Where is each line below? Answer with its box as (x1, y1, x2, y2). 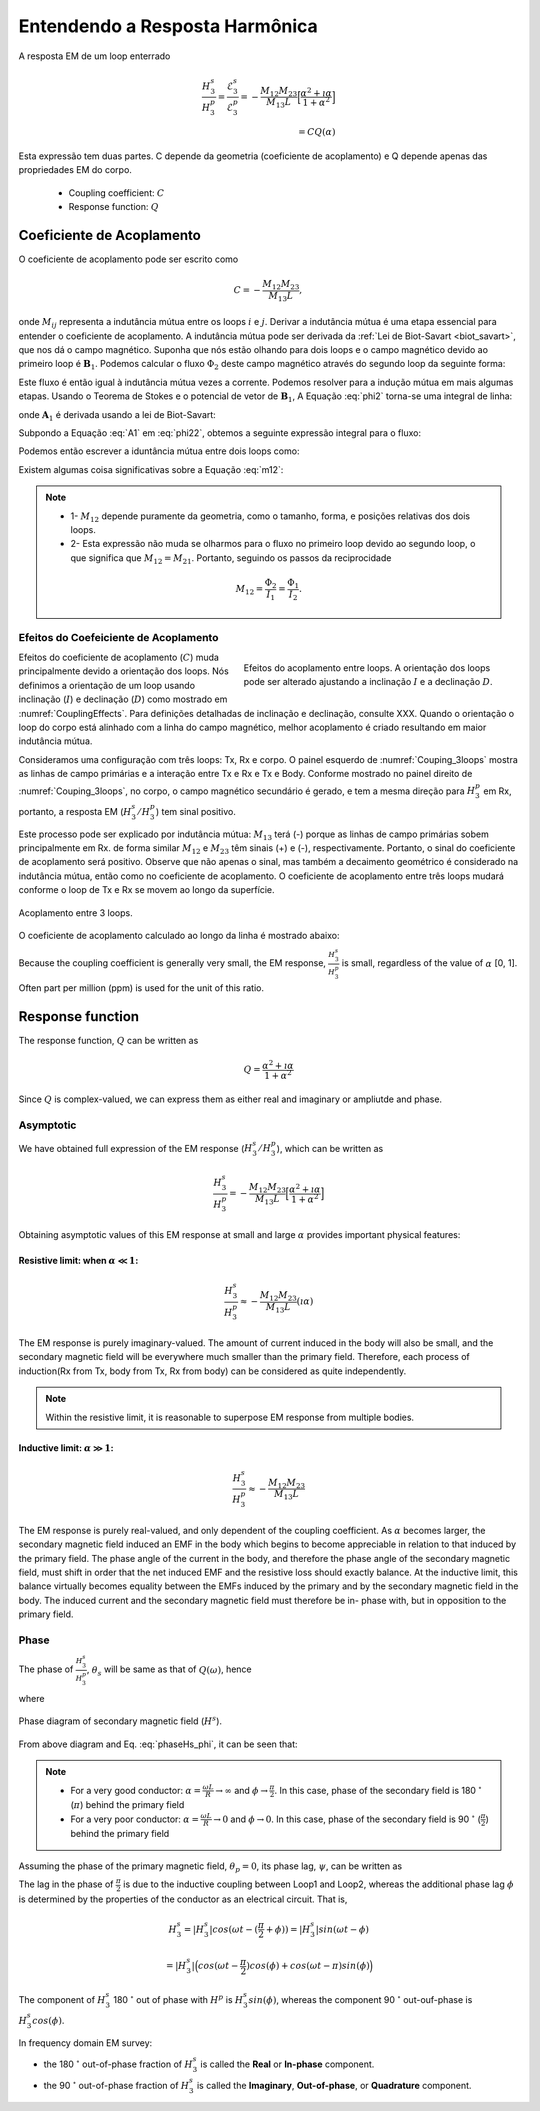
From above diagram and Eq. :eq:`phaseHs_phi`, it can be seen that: (18, 1738, 299, 1750)
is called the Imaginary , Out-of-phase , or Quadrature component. (196, 2079, 472, 2091)
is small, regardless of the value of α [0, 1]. (341, 957, 518, 969)
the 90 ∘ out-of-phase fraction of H (43, 2078, 190, 2091)
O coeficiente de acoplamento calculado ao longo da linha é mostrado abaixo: (18, 930, 340, 942)
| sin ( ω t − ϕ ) (315, 1923, 370, 1935)
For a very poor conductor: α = (70, 1813, 200, 1825)
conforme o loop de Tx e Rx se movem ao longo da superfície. (18, 884, 275, 896)
